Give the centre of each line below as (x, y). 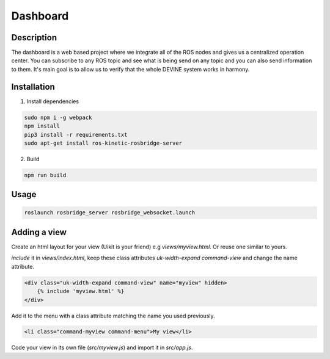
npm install (42, 126)
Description (34, 38)
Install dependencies (53, 101)
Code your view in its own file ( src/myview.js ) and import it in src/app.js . (102, 347)
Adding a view (39, 232)
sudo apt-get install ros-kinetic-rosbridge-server (103, 143)
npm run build (45, 175)
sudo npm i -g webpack (58, 117)
